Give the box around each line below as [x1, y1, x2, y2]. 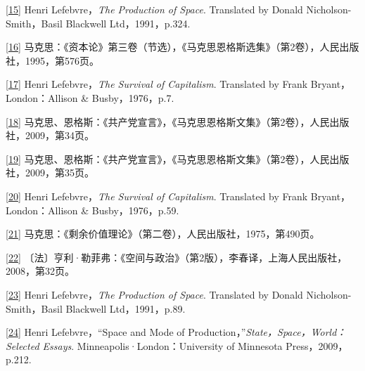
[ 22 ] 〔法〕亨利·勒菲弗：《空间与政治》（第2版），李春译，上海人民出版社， [6, 249, 347, 264]
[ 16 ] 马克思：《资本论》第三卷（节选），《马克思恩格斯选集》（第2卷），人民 [6, 39, 340, 54]
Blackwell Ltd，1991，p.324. [65, 15, 191, 30]
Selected [6, 338, 39, 353]
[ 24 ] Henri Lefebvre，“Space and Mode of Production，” [6, 325, 246, 339]
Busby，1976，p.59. [91, 202, 179, 217]
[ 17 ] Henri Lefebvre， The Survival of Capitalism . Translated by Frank [6, 77, 308, 91]
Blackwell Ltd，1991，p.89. [65, 301, 186, 315]
